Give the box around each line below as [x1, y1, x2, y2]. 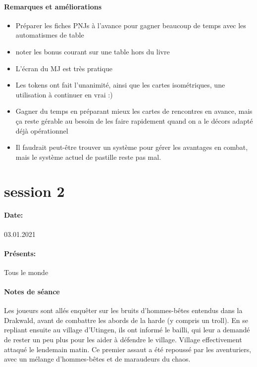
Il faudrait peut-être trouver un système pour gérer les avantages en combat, [15, 142, 248, 152]
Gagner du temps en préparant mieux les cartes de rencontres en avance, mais [15, 106, 253, 116]
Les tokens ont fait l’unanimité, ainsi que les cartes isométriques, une [15, 80, 225, 90]
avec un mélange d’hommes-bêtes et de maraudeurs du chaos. [4, 354, 191, 364]
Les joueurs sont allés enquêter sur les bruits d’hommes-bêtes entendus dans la [4, 305, 243, 316]
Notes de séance [4, 286, 60, 297]
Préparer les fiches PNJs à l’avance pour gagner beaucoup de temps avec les [15, 20, 246, 30]
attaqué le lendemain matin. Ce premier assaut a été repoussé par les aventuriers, [4, 344, 252, 354]
